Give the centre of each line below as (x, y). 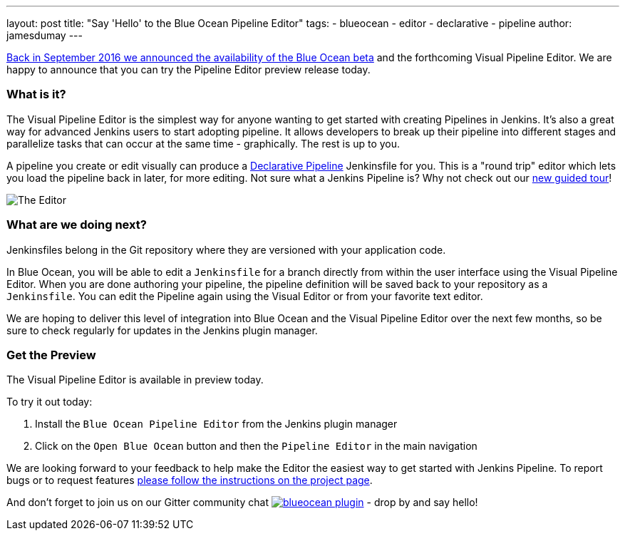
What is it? (36, 94)
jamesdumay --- (45, 35)
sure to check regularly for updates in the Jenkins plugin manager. (162, 330)
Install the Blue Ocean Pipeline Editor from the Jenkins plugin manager (216, 424)
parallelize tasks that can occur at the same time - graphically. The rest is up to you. (203, 143)
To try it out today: (50, 402)
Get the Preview (51, 355)
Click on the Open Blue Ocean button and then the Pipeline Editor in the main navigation (256, 446)
